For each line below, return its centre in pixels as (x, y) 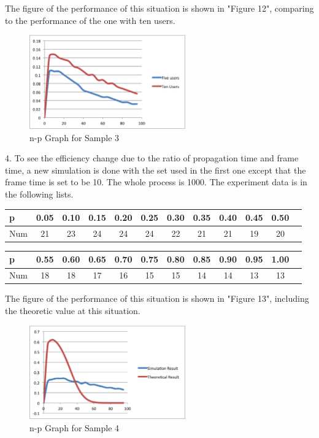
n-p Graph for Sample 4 (75, 427)
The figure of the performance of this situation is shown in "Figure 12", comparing (159, 8)
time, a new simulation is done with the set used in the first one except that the (156, 170)
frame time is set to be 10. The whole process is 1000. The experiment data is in (156, 182)
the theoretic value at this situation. (73, 310)
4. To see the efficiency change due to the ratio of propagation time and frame (152, 158)
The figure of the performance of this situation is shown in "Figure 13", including (157, 298)
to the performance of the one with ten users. (90, 20)
